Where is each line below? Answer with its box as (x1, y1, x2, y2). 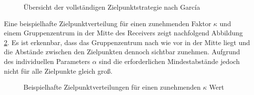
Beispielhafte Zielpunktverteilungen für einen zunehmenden (23, 82, 201, 92)
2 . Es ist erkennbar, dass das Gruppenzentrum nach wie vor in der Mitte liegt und (4, 37, 250, 47)
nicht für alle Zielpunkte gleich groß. (4, 65, 113, 76)
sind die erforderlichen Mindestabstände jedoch (99, 56, 240, 66)
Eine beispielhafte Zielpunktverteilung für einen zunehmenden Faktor (4, 18, 212, 28)
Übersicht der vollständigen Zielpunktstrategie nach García (23, 2, 200, 12)
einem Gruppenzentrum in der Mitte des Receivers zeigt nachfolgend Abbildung (4, 28, 243, 38)
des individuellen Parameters (4, 56, 90, 66)
